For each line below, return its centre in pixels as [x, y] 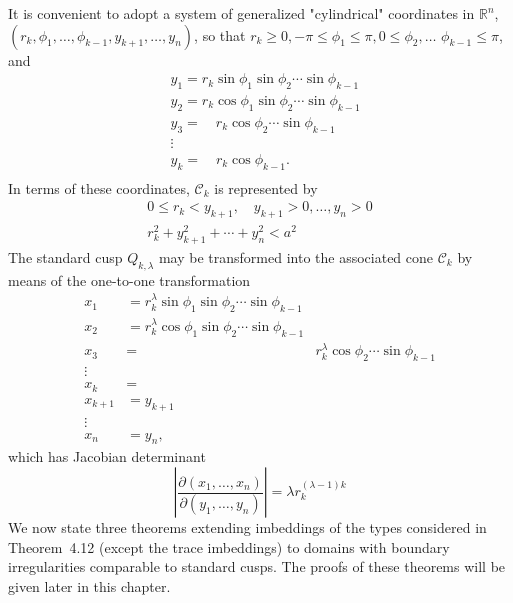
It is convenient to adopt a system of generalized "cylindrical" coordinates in [241, 13]
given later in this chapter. [89, 585]
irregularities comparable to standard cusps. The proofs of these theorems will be [257, 566]
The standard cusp [65, 256]
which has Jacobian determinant [107, 456]
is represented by [266, 187]
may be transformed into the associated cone [296, 256]
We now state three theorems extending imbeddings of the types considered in [247, 527]
